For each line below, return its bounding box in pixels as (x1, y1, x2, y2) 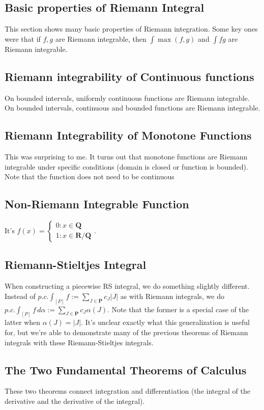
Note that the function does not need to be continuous (5, 171, 174, 182)
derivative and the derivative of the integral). (5, 396, 145, 406)
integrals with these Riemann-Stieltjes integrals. (5, 337, 154, 347)
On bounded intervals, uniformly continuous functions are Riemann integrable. (5, 92, 250, 103)
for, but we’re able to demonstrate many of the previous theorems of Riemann (5, 327, 248, 338)
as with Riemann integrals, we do (120, 290, 224, 301)
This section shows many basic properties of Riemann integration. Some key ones (5, 23, 258, 34)
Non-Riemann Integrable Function (5, 196, 189, 212)
